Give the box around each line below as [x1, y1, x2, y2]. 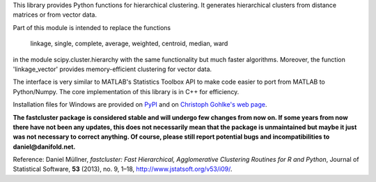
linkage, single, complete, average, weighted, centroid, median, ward [30, 39, 228, 48]
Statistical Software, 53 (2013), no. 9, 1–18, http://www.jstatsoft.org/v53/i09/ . [13, 165, 233, 174]
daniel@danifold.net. [13, 142, 76, 151]
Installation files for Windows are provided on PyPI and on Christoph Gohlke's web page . [13, 100, 267, 109]
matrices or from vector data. [13, 10, 97, 19]
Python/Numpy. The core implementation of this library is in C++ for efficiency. [13, 87, 240, 96]
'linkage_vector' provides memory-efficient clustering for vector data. [13, 65, 212, 73]
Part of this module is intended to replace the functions [13, 23, 171, 31]
